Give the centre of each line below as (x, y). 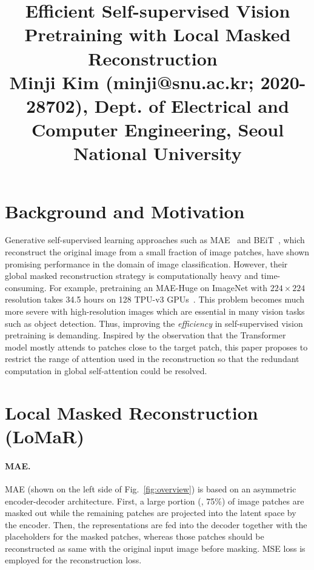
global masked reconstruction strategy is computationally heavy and (132, 276)
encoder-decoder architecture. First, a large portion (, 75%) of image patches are (155, 501)
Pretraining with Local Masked (158, 34)
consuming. (26, 287)
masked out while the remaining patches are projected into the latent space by (151, 513)
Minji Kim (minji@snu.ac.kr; (132, 82)
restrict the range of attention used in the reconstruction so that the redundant (152, 359)
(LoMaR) (45, 436)
